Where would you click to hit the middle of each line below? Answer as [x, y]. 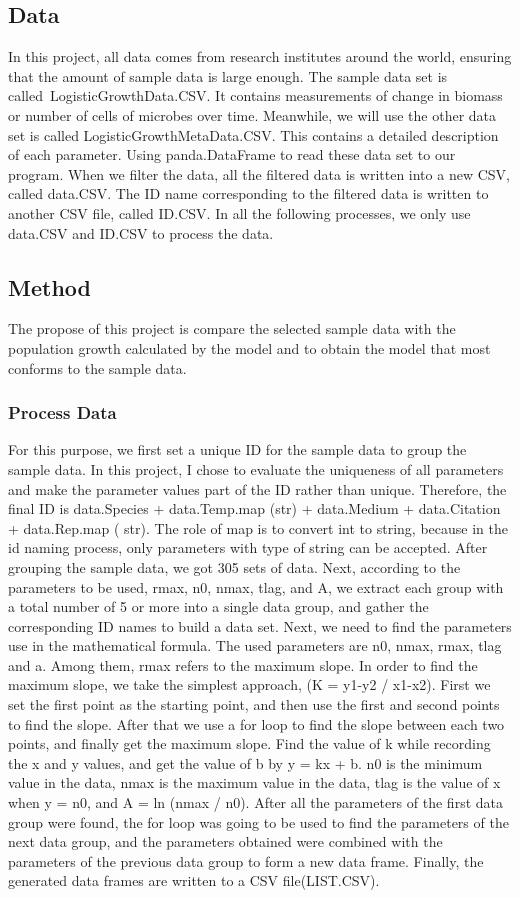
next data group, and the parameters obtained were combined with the [225, 841]
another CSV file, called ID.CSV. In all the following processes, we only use [239, 212]
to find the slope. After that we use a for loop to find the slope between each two [256, 723]
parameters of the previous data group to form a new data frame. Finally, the [246, 860]
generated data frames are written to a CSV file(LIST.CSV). [194, 880]
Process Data [62, 412]
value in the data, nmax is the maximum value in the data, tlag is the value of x [254, 782]
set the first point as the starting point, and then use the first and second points [254, 704]
